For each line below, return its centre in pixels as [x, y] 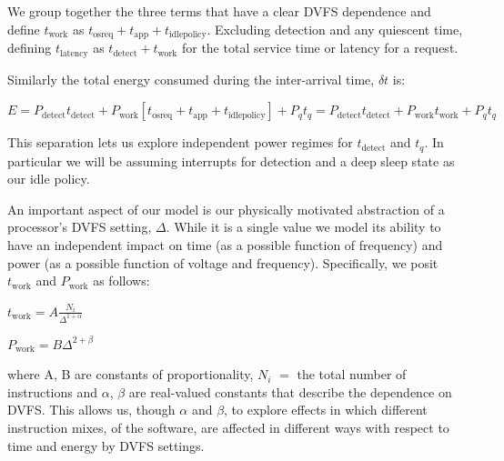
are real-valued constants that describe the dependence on [290, 391]
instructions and [52, 391]
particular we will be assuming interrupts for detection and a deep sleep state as [231, 160]
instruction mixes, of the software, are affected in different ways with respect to [228, 427]
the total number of [352, 374]
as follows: [121, 281]
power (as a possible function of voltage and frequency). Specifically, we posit [223, 262]
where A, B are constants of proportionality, [131, 374]
